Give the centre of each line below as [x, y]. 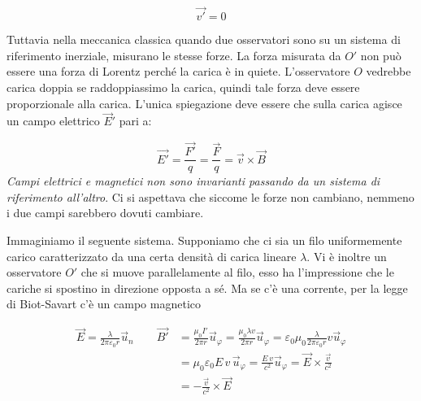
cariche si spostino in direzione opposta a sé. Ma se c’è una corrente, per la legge [207, 288]
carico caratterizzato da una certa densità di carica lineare [152, 256]
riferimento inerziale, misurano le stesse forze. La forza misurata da [174, 55]
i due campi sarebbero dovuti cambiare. [105, 213]
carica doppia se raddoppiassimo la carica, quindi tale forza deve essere [183, 87]
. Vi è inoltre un [347, 256]
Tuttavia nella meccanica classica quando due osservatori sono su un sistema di [204, 39]
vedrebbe [388, 71]
